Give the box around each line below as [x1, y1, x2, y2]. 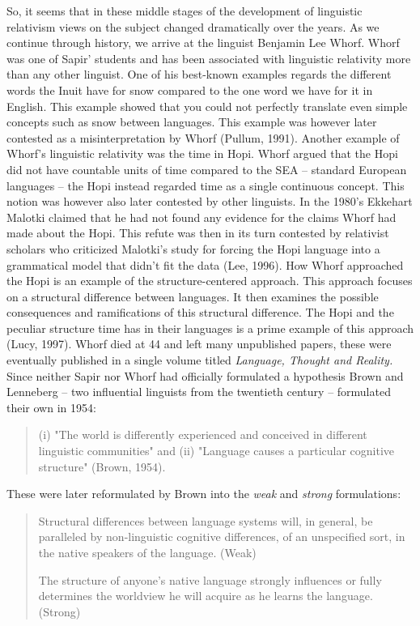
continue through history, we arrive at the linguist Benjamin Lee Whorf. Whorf [6, 34, 400, 51]
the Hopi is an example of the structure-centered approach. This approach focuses [6, 272, 413, 289]
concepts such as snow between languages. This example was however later [6, 113, 377, 130]
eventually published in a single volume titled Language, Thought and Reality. [6, 351, 393, 368]
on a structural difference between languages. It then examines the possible [6, 287, 379, 304]
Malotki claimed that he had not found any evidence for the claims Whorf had [6, 208, 397, 225]
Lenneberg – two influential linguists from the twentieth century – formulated [6, 383, 391, 400]
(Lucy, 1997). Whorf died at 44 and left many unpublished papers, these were [6, 335, 392, 352]
